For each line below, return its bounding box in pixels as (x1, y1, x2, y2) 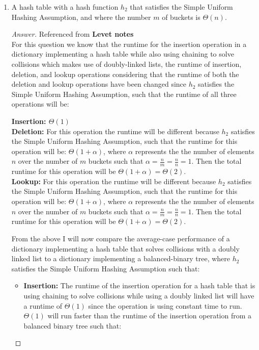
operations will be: (11, 98, 69, 109)
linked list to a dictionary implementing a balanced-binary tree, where (11, 253, 230, 264)
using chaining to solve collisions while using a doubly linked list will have (23, 290, 254, 301)
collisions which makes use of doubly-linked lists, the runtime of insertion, (11, 58, 242, 69)
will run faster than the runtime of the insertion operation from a (47, 310, 252, 321)
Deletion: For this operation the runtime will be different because (11, 126, 219, 136)
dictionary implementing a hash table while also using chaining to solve (11, 48, 234, 59)
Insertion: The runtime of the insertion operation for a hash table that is (23, 280, 255, 291)
